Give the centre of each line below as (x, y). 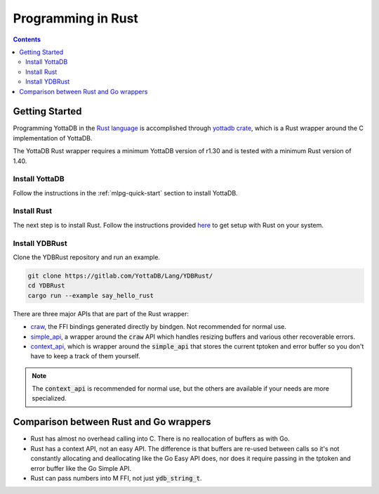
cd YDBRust (46, 286)
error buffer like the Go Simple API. (81, 468)
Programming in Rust (75, 18)
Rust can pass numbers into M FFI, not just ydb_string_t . (117, 478)
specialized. (49, 398)
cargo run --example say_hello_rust (91, 295)
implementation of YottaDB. (53, 138)
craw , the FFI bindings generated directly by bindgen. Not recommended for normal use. (159, 327)
